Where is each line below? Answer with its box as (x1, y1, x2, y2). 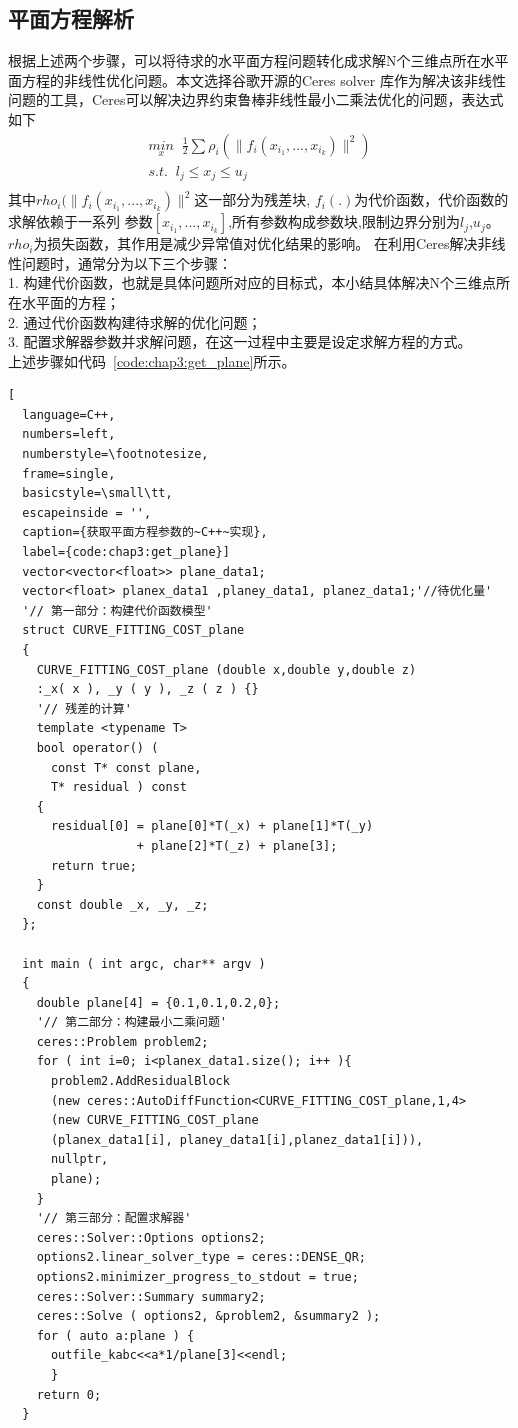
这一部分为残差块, (194, 189, 311, 210)
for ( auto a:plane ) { (36, 1328, 195, 1343)
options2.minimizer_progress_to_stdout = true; (36, 1270, 359, 1284)
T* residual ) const (50, 780, 187, 795)
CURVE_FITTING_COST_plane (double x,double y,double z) (36, 662, 417, 677)
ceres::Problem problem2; (36, 1034, 209, 1049)
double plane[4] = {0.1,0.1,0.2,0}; (36, 995, 281, 1010)
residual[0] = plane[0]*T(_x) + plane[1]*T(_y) (50, 819, 374, 834)
